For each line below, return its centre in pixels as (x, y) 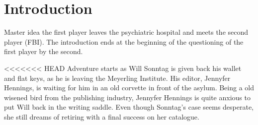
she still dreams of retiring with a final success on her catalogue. (102, 116)
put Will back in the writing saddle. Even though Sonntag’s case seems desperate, (129, 107)
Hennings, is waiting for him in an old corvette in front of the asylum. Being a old (129, 88)
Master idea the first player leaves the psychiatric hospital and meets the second (126, 32)
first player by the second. (43, 51)
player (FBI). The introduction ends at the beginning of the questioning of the (124, 41)
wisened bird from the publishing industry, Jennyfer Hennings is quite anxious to (127, 97)
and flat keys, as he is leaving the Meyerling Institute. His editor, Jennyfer (117, 78)
